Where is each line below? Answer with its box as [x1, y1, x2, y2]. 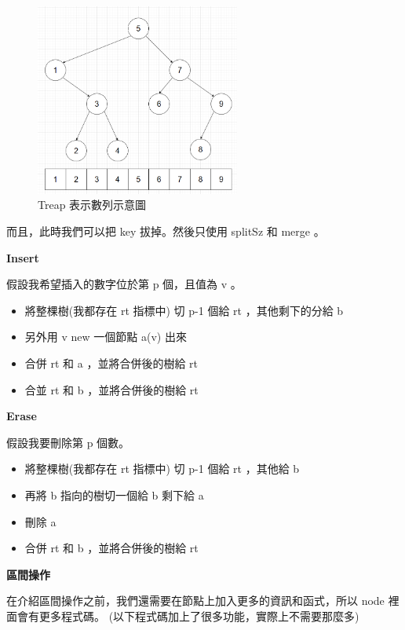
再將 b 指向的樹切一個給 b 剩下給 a [24, 486, 204, 503]
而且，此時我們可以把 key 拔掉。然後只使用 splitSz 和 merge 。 [6, 223, 325, 240]
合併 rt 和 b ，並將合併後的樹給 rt [24, 540, 199, 556]
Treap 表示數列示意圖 [38, 196, 147, 213]
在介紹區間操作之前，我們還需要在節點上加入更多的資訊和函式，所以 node [6, 592, 385, 609]
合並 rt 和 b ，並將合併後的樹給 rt [24, 381, 199, 397]
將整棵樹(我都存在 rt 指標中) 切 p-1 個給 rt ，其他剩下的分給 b [24, 302, 344, 318]
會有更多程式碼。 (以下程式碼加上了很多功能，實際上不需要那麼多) [16, 607, 359, 624]
